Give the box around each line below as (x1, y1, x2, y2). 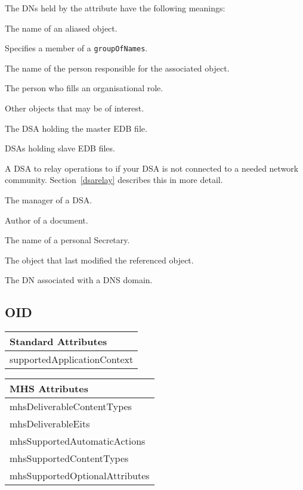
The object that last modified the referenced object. (5, 253, 194, 266)
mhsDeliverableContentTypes (10, 399, 132, 414)
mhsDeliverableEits (10, 417, 90, 431)
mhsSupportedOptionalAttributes (10, 469, 150, 483)
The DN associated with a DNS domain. (5, 274, 153, 286)
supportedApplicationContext (10, 352, 134, 367)
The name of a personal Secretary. (5, 234, 130, 246)
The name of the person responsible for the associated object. (5, 61, 230, 74)
